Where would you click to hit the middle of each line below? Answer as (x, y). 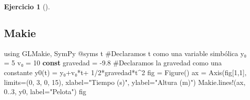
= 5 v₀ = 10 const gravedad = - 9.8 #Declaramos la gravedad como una (113, 63)
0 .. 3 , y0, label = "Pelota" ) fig (45, 91)
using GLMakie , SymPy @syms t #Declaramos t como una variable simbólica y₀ (125, 53)
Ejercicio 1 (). (27, 6)
